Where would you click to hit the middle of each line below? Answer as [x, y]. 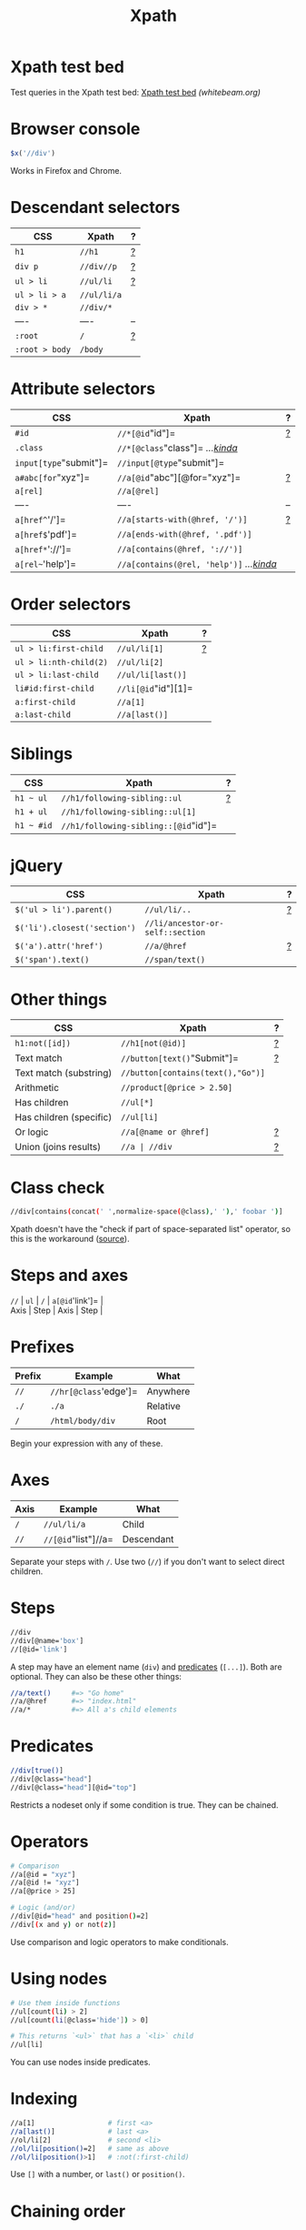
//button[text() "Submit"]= [179, 1058]
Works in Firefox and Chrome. [66, 170]
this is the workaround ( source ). [70, 1239]
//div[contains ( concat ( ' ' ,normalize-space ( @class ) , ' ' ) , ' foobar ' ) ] [147, 1212]
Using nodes [59, 1979]
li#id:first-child [54, 688]
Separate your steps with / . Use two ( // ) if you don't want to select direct [148, 1562]
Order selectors [70, 604]
